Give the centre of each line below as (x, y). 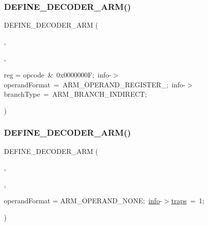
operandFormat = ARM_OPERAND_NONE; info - (83, 201)
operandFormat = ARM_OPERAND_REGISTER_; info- (95, 84)
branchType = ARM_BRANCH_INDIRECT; (75, 94)
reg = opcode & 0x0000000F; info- (58, 75)
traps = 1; (188, 201)
